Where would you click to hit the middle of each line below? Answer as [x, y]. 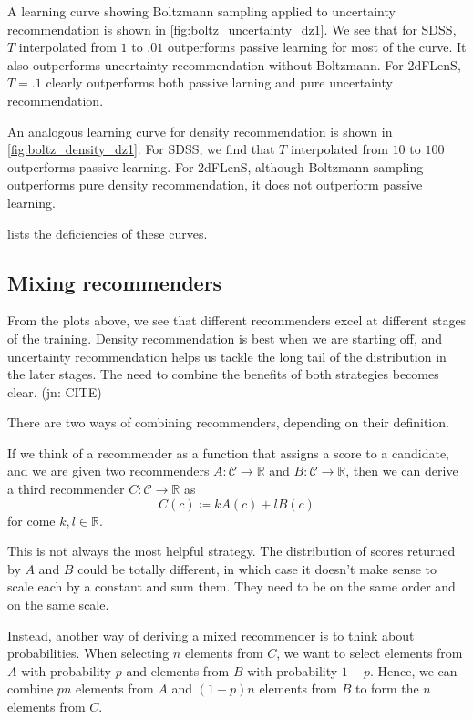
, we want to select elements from [370, 653]
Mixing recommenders [115, 282]
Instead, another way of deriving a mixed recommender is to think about [211, 635]
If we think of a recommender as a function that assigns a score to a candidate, [229, 452]
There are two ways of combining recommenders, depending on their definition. [228, 422]
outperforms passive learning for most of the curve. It [317, 47]
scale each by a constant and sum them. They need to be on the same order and [231, 586]
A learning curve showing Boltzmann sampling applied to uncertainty [201, 11]
